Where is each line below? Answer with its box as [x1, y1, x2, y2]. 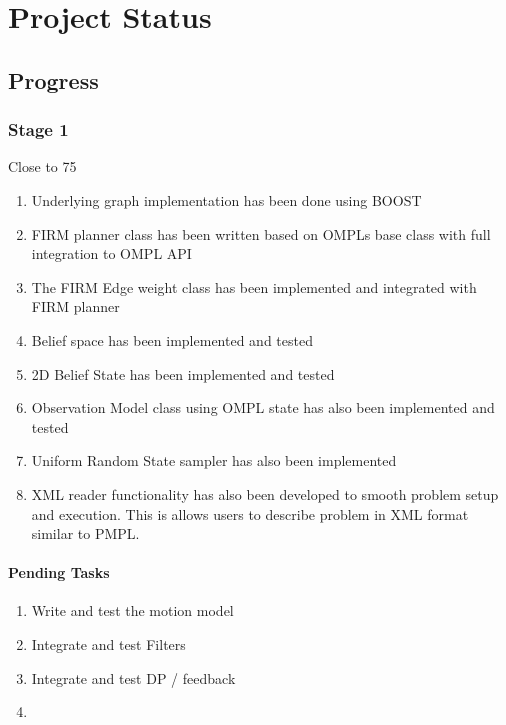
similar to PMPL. [31, 523, 140, 544]
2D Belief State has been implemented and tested [31, 363, 335, 384]
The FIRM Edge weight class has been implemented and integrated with [31, 276, 477, 297]
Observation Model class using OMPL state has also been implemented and [31, 397, 495, 418]
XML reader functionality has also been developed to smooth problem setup [31, 483, 499, 504]
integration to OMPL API [31, 243, 192, 264]
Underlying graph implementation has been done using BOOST [31, 189, 422, 210]
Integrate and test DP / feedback [31, 667, 236, 688]
